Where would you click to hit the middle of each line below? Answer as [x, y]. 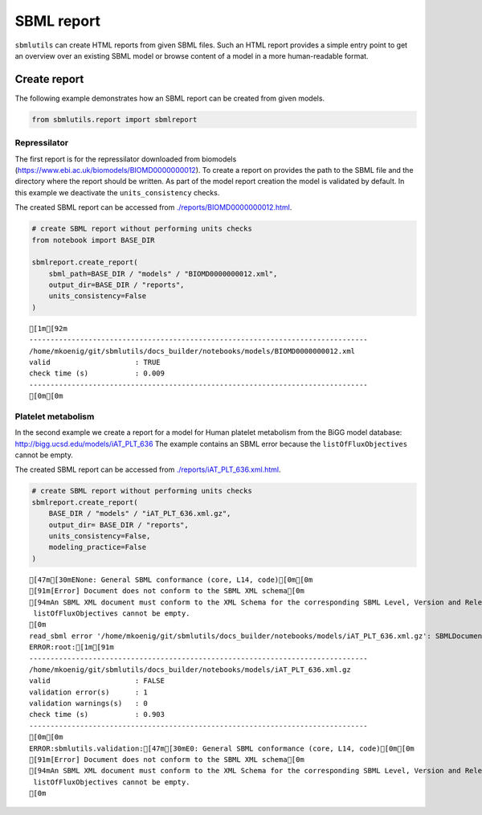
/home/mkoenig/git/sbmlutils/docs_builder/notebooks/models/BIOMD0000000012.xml [192, 351]
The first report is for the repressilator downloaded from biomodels [126, 159]
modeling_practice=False [98, 547]
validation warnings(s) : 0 [89, 704]
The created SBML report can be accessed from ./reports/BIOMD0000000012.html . [153, 207]
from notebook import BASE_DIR [94, 240]
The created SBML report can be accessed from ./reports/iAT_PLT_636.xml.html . [148, 469]
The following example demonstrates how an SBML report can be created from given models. [170, 98]
